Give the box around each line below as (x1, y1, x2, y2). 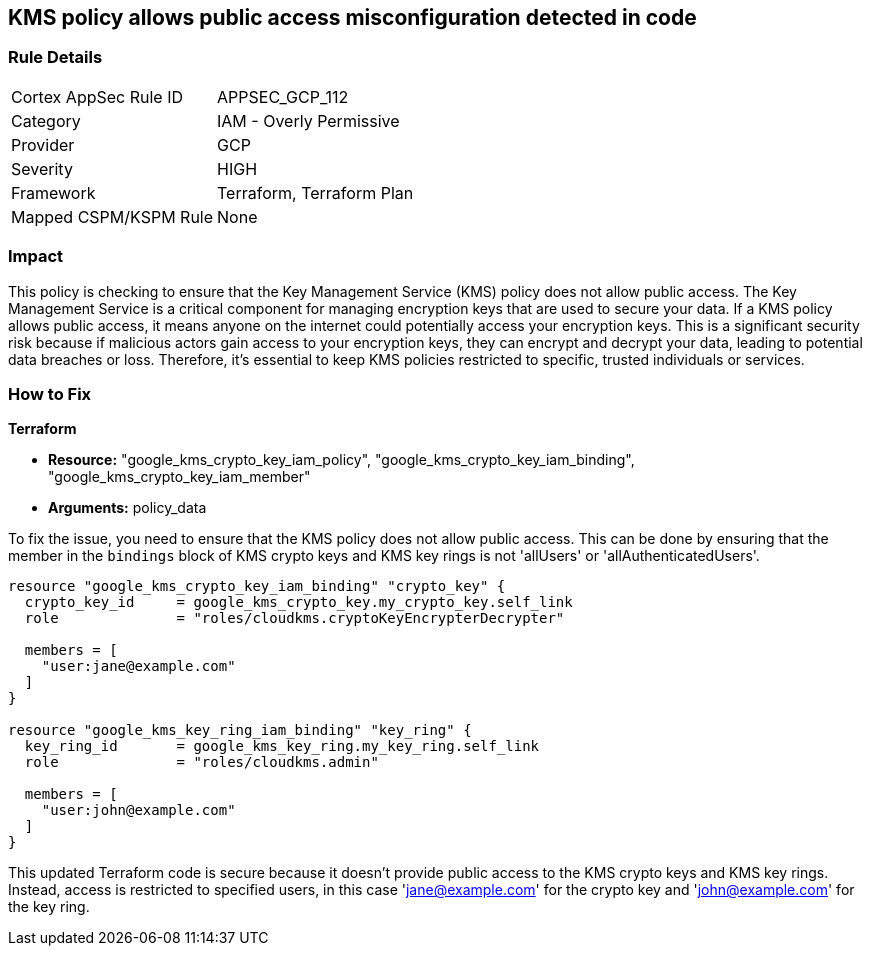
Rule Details (8, 47, 103, 68)
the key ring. (8, 898, 90, 916)
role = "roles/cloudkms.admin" (24, 754, 379, 771)
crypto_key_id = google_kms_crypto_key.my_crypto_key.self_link (24, 594, 573, 611)
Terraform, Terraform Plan (217, 182, 414, 203)
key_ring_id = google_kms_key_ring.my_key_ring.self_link (24, 738, 540, 755)
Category (11, 110, 81, 131)
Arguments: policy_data (48, 499, 207, 517)
